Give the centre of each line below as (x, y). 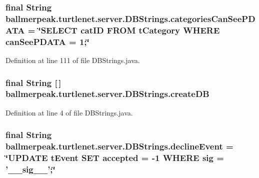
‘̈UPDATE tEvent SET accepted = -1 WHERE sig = (115, 158)
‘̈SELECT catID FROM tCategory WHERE (129, 30)
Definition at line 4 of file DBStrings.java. (69, 112)
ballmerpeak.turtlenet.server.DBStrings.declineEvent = (119, 146)
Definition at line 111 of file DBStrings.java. (73, 60)
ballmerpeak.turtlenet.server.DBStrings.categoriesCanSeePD (130, 18)
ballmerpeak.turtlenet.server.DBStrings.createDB (107, 94)
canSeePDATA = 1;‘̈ (47, 41)
